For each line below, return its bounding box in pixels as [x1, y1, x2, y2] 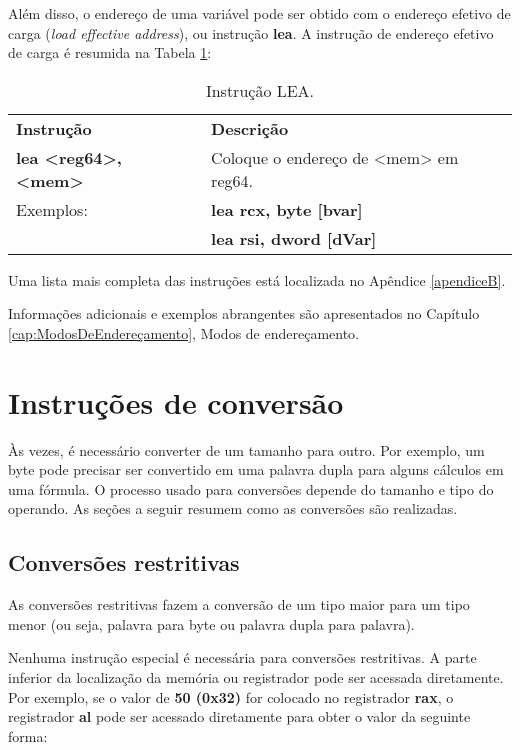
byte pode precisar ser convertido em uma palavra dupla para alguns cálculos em [8, 459, 504, 480]
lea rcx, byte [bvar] [211, 197, 363, 221]
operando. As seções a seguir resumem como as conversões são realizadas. [8, 498, 458, 519]
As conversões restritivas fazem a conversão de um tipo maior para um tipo [8, 594, 470, 615]
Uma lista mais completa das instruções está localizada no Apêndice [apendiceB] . [8, 269, 506, 290]
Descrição [211, 116, 289, 140]
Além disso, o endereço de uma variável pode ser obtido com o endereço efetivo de [8, 3, 511, 23]
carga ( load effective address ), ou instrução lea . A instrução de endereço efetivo [8, 22, 494, 43]
